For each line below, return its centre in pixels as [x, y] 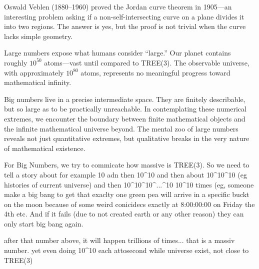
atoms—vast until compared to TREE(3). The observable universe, [147, 62]
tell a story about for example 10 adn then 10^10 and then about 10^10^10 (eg [125, 174]
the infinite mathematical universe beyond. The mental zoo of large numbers [121, 128]
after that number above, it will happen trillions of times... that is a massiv [119, 240]
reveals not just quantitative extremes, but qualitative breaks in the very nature [127, 138]
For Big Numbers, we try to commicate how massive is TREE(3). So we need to [127, 165]
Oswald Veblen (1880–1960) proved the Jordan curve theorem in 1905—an [118, 6]
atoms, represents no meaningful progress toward [155, 72]
